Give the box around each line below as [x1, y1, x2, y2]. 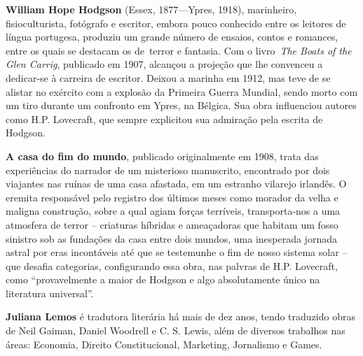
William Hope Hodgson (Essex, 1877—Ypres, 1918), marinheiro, [6, 2, 297, 16]
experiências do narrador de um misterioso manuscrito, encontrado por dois [6, 162, 330, 177]
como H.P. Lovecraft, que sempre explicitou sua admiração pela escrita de [6, 111, 323, 126]
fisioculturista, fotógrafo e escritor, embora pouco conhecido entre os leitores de [6, 15, 346, 30]
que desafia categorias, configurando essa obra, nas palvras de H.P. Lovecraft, [6, 258, 338, 273]
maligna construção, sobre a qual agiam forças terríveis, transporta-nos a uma [6, 204, 341, 218]
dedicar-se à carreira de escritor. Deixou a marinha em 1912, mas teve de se [6, 70, 331, 85]
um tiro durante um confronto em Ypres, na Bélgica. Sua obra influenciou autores [6, 98, 357, 113]
